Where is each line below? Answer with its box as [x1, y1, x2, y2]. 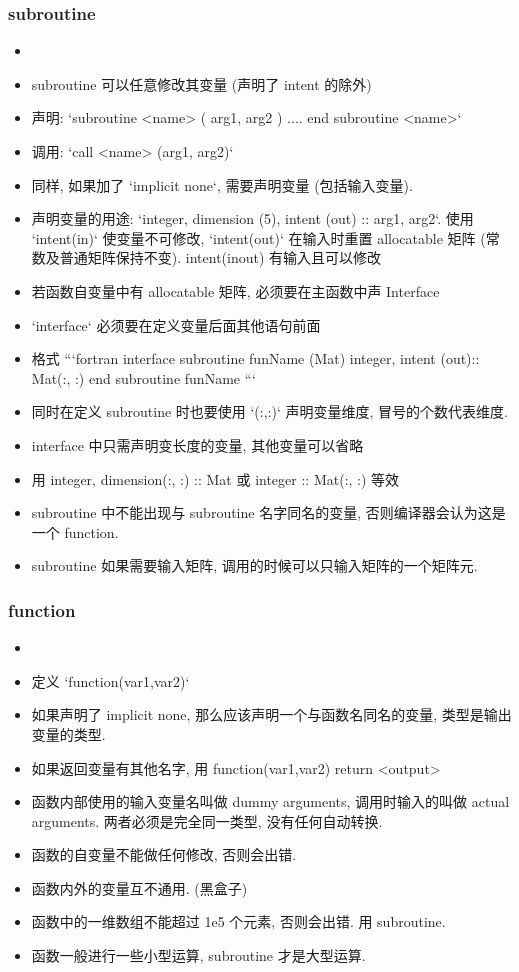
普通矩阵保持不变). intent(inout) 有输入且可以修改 [59, 247, 382, 268]
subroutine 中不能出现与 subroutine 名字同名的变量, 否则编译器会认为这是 [31, 502, 506, 523]
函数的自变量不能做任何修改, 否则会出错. [31, 844, 297, 865]
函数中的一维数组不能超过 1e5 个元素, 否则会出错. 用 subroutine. [31, 911, 446, 932]
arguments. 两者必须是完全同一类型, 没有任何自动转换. [31, 810, 383, 831]
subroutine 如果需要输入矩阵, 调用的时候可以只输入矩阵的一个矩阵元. [31, 555, 478, 576]
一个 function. [31, 521, 119, 542]
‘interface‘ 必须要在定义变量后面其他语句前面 [31, 314, 321, 335]
